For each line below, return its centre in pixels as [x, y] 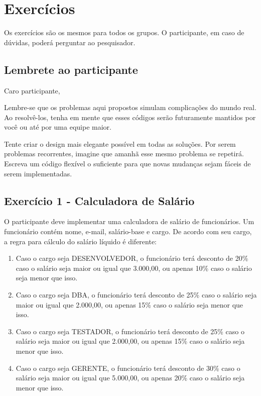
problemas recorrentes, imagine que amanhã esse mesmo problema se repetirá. [124, 154]
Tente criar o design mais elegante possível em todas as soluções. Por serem [120, 143]
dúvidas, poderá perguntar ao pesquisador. [70, 42]
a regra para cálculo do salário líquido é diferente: [81, 241]
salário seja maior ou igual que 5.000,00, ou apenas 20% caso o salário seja [130, 378]
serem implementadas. [38, 173]
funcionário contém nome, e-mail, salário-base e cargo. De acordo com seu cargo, [128, 231]
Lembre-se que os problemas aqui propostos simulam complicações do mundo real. [130, 107]
